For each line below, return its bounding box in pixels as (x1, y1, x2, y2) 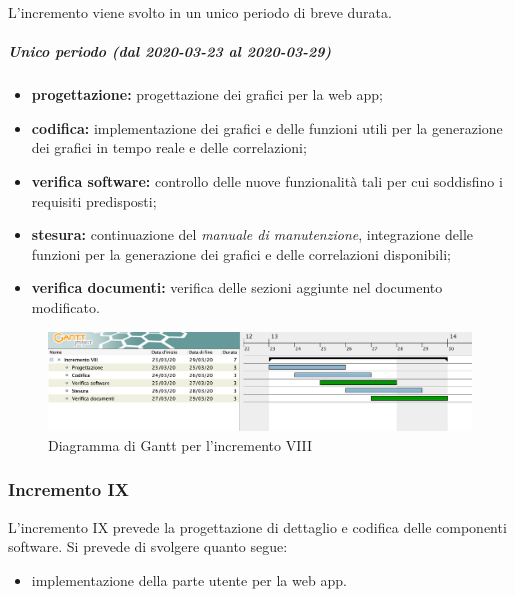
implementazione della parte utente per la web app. (31, 569, 347, 590)
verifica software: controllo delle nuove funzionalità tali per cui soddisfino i (31, 170, 503, 191)
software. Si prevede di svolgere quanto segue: (8, 536, 288, 557)
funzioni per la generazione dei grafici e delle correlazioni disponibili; (31, 243, 451, 264)
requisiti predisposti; (31, 190, 157, 211)
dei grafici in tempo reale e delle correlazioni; (31, 137, 307, 158)
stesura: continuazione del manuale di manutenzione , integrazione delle (31, 224, 473, 245)
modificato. (31, 296, 100, 317)
